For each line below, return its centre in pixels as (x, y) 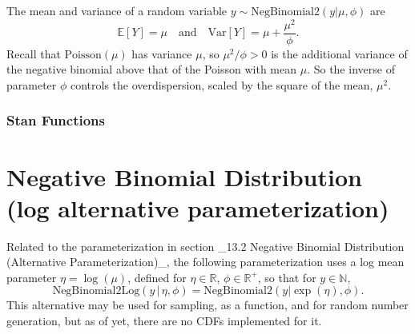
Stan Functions (56, 120)
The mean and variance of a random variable (117, 10)
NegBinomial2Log (96, 291)
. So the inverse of (351, 69)
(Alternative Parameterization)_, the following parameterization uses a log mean (205, 262)
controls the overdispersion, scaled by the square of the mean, (222, 84)
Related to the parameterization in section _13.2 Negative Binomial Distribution (205, 246)
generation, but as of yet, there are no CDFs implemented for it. (164, 321)
